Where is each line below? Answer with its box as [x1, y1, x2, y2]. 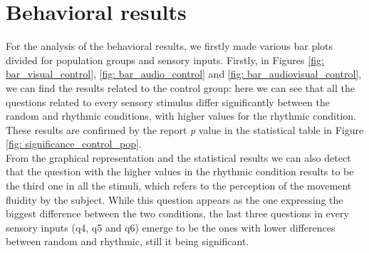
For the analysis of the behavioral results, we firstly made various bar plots [6, 38, 333, 53]
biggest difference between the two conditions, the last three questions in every [6, 206, 349, 221]
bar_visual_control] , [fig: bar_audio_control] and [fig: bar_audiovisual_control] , [6, 66, 362, 81]
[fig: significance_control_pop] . [6, 136, 142, 151]
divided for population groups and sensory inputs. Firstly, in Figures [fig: [6, 52, 324, 67]
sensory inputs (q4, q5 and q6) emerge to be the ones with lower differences [6, 220, 336, 234]
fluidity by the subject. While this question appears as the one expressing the [6, 192, 343, 207]
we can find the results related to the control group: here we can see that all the [6, 80, 355, 95]
